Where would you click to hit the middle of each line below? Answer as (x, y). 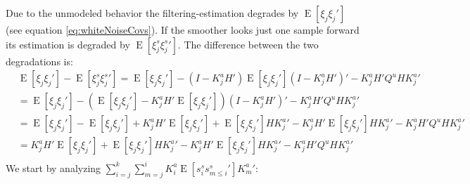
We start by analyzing (53, 167)
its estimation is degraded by (68, 44)
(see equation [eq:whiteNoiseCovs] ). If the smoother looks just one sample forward (183, 29)
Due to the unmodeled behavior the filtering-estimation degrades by (152, 13)
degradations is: (39, 61)
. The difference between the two (248, 44)
